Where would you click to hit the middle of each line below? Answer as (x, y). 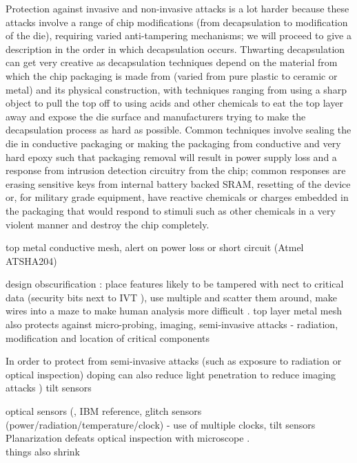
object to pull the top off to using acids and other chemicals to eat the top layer (174, 103)
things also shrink (43, 451)
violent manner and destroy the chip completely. (108, 224)
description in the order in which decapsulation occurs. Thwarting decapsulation (175, 49)
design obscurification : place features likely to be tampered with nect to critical (175, 284)
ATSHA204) (31, 260)
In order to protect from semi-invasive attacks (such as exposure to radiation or (174, 361)
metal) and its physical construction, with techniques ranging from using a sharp (176, 89)
